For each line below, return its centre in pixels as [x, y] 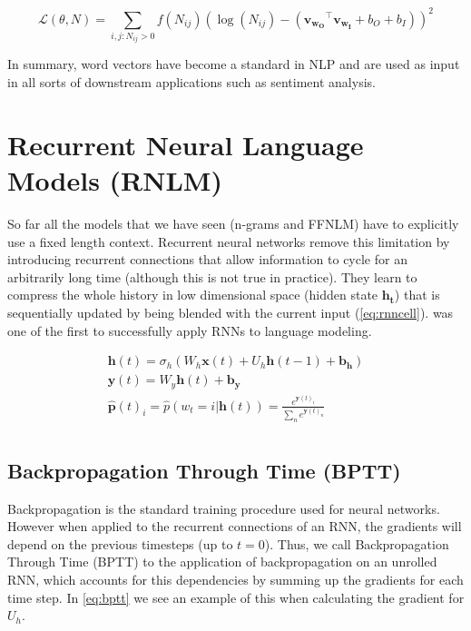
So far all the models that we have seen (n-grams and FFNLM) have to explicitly [233, 223]
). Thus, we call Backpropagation [357, 543]
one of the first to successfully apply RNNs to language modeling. [190, 330]
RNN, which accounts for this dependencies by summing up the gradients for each [235, 579]
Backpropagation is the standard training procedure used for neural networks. [224, 508]
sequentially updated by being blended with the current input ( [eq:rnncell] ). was [231, 312]
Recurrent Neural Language [186, 144]
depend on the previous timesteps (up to [120, 543]
